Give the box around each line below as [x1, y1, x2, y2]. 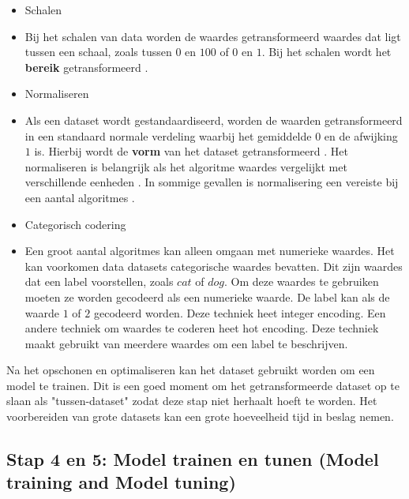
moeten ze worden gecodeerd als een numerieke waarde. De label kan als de [24, 288, 390, 305]
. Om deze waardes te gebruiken [224, 273, 379, 290]
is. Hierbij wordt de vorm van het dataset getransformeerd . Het [34, 143, 348, 159]
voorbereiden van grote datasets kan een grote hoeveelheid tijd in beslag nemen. [6, 408, 394, 425]
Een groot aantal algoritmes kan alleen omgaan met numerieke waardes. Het [24, 242, 395, 259]
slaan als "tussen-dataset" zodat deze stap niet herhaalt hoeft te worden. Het [6, 392, 377, 409]
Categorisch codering [24, 216, 126, 232]
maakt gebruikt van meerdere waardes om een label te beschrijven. [24, 335, 348, 351]
